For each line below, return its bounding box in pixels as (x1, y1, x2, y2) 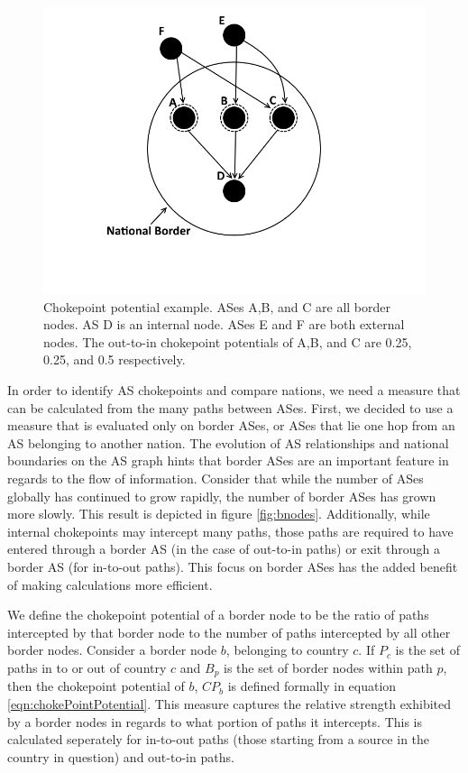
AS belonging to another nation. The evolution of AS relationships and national (7, 433, 449, 452)
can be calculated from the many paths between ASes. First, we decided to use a (7, 398, 454, 417)
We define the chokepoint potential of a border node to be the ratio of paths (7, 605, 429, 624)
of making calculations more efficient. (7, 575, 213, 594)
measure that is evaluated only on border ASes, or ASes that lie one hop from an (7, 416, 455, 435)
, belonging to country (225, 640, 349, 659)
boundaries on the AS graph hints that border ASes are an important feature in (7, 451, 449, 470)
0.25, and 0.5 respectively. (43, 350, 186, 369)
